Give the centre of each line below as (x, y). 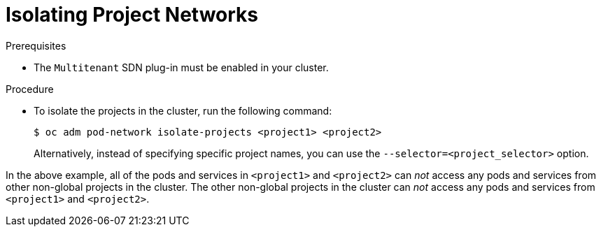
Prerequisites (36, 45)
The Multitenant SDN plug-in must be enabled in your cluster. (181, 67)
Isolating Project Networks (132, 15)
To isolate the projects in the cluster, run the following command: (183, 110)
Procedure (30, 89)
